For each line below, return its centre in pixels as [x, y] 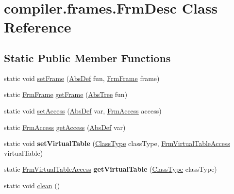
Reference [38, 27]
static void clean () [32, 185]
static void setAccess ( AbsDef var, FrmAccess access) [83, 110]
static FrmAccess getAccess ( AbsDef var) [65, 127]
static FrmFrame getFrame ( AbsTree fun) [66, 94]
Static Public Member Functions [87, 57]
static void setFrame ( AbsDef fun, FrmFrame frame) [82, 78]
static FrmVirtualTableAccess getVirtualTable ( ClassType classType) [110, 169]
